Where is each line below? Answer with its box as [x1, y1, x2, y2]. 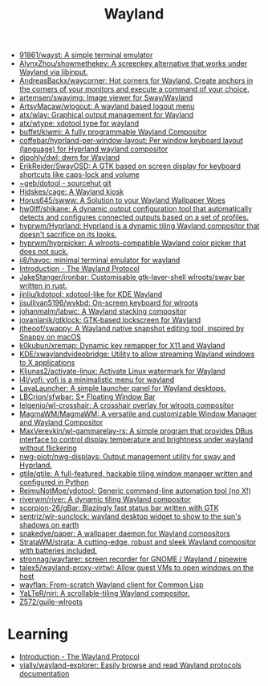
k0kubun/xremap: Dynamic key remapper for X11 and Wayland [18, 341, 225, 351]
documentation [18, 669, 70, 679]
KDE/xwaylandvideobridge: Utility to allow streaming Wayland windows [18, 349, 255, 359]
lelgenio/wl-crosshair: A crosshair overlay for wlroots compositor [18, 401, 234, 410]
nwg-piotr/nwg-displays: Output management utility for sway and [18, 452, 236, 462]
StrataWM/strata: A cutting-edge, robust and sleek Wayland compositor [18, 537, 257, 547]
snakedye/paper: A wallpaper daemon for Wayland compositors [18, 528, 230, 539]
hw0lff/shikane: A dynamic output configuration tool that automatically [18, 204, 253, 214]
